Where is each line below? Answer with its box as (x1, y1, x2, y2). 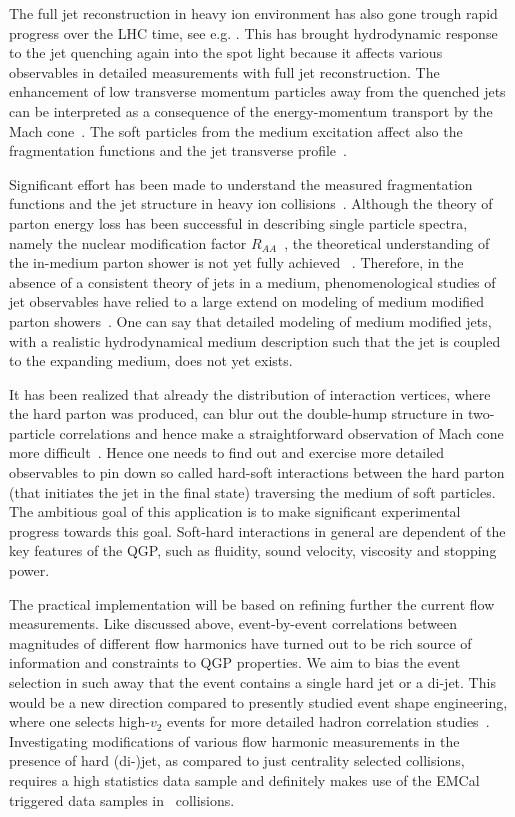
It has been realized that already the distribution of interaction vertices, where (9, 383, 491, 404)
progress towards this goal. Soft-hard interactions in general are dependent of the (9, 520, 506, 541)
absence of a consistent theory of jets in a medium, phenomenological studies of (9, 271, 496, 292)
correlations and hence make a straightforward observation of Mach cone (59, 422, 504, 443)
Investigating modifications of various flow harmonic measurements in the (9, 730, 460, 751)
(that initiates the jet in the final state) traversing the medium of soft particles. (9, 481, 496, 502)
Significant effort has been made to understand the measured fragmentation (9, 173, 473, 194)
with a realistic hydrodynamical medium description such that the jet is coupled (9, 330, 501, 351)
